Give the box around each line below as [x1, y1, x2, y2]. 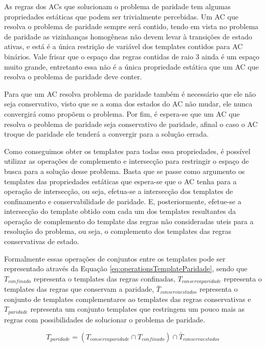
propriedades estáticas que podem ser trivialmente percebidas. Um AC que [4, 11, 238, 21]
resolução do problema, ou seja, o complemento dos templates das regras [4, 226, 231, 236]
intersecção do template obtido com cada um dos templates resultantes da [4, 206, 236, 216]
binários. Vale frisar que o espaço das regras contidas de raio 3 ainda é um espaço [4, 51, 259, 61]
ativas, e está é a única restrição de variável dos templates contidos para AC [4, 41, 243, 52]
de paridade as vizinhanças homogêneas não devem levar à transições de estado [4, 31, 252, 41]
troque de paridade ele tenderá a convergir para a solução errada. [4, 128, 209, 139]
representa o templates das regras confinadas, [33, 273, 175, 284]
